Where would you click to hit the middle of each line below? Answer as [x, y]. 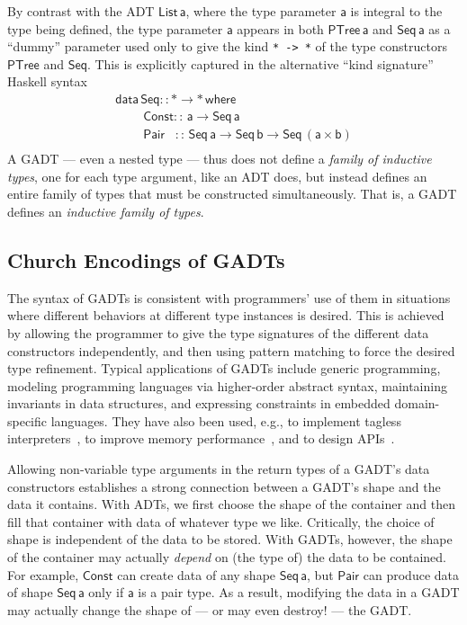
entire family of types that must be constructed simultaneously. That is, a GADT [232, 194]
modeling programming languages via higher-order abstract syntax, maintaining [227, 385]
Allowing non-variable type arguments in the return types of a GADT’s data [219, 469]
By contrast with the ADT [81, 11]
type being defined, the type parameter [115, 28]
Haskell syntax [47, 81]
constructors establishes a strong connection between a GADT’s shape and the [224, 486]
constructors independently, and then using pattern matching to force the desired [231, 350]
